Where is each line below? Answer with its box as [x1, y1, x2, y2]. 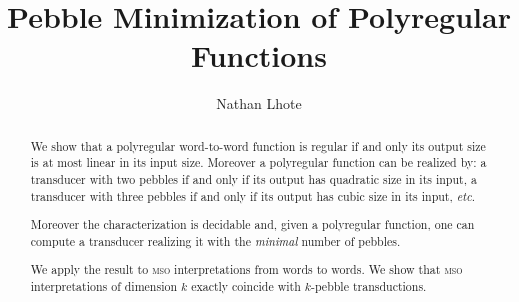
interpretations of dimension [30, 278, 178, 295]
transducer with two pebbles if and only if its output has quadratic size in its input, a [30, 171, 477, 188]
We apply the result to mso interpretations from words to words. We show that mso [30, 261, 463, 278]
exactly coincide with [191, 278, 301, 295]
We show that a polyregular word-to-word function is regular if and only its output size [30, 137, 486, 154]
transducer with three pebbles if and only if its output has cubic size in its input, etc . [30, 187, 475, 204]
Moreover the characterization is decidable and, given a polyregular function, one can [30, 216, 475, 233]
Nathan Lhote [216, 93, 302, 114]
